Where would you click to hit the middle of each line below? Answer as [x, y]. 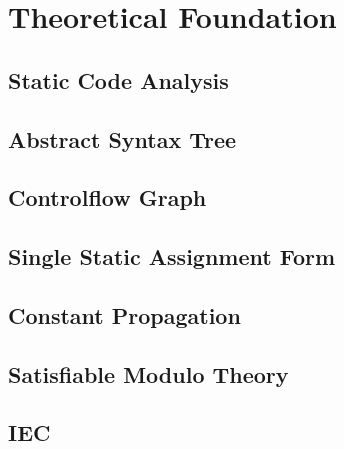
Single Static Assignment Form [172, 256]
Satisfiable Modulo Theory [148, 373]
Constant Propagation [124, 314]
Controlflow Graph [107, 197]
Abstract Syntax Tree [122, 138]
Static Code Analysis [118, 79]
